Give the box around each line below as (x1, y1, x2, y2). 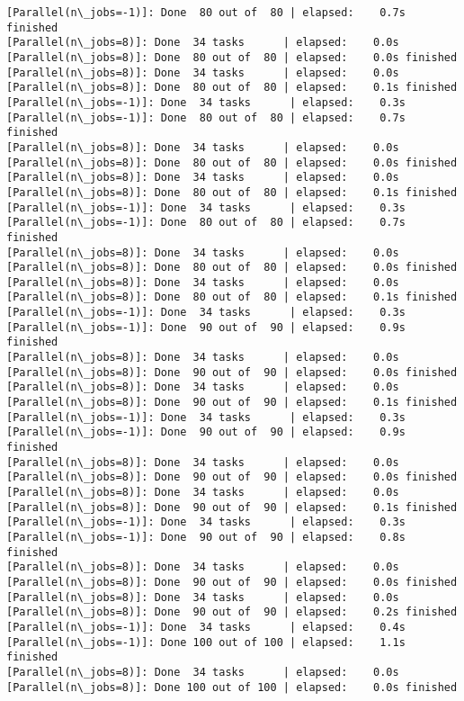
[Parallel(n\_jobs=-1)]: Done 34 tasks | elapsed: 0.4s (6, 620, 406, 634)
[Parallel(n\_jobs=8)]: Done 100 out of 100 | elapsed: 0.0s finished (6, 680, 458, 694)
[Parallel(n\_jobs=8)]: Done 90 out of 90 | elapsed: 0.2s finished (6, 606, 458, 619)
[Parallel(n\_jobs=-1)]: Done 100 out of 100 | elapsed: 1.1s (6, 635, 406, 649)
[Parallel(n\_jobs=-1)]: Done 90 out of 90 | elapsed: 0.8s (6, 530, 406, 544)
